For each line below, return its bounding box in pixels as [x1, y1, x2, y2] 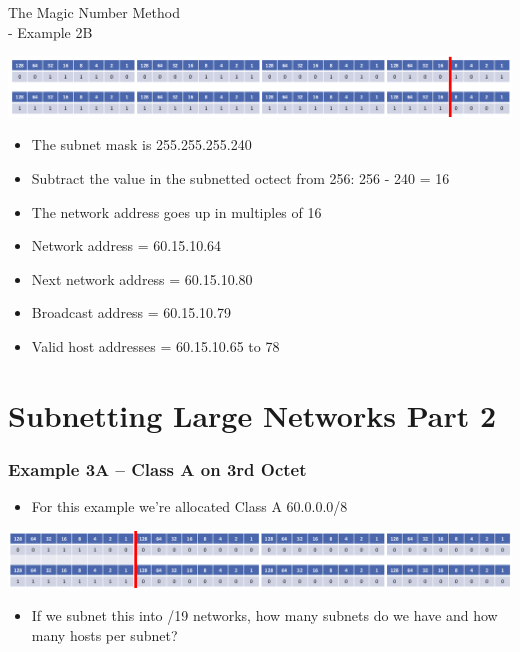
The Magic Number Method [8, 2, 180, 22]
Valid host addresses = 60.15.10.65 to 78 [31, 335, 280, 356]
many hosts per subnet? [31, 624, 178, 645]
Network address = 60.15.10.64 [31, 235, 222, 256]
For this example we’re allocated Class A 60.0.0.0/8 [31, 496, 348, 517]
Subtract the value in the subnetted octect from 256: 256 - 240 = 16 [31, 167, 450, 188]
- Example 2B [8, 21, 93, 42]
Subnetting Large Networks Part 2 [8, 394, 497, 435]
